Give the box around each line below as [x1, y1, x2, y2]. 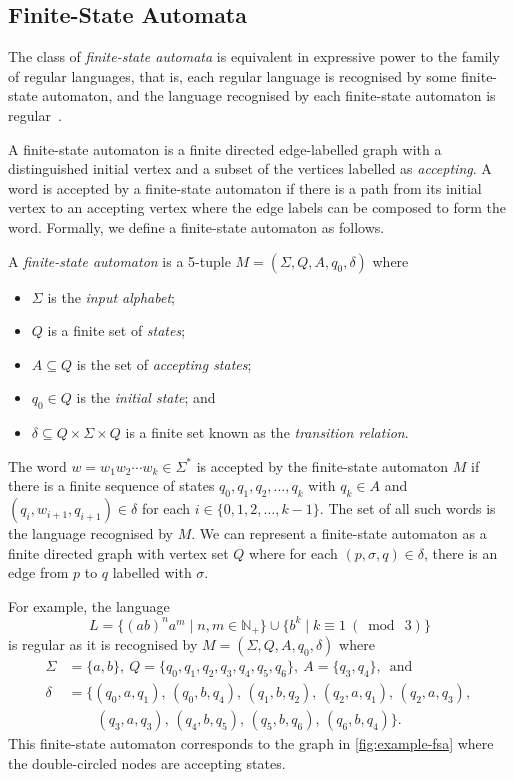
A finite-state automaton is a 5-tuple [8, 250, 231, 271]
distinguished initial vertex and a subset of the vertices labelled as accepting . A [8, 158, 492, 179]
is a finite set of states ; [47, 320, 186, 341]
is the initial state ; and [76, 387, 216, 408]
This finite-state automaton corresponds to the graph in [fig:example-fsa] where [8, 733, 494, 754]
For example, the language [8, 595, 170, 616]
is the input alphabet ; [47, 286, 175, 307]
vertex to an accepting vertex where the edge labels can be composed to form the [8, 197, 507, 218]
